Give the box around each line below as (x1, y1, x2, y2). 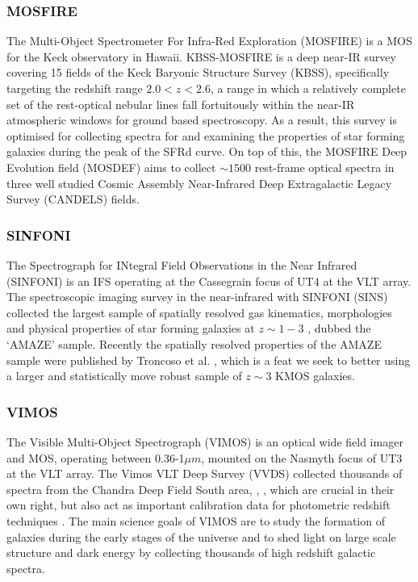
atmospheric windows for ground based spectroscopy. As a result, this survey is (6, 111, 397, 128)
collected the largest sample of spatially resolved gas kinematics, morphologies (6, 304, 392, 320)
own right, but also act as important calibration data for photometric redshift (6, 496, 391, 513)
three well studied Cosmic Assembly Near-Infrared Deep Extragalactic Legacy (6, 174, 392, 191)
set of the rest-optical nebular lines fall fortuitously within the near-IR (6, 95, 355, 112)
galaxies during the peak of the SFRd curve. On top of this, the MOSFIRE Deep (6, 143, 408, 160)
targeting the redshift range (6, 80, 143, 96)
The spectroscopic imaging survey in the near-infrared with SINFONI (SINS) (6, 288, 388, 305)
